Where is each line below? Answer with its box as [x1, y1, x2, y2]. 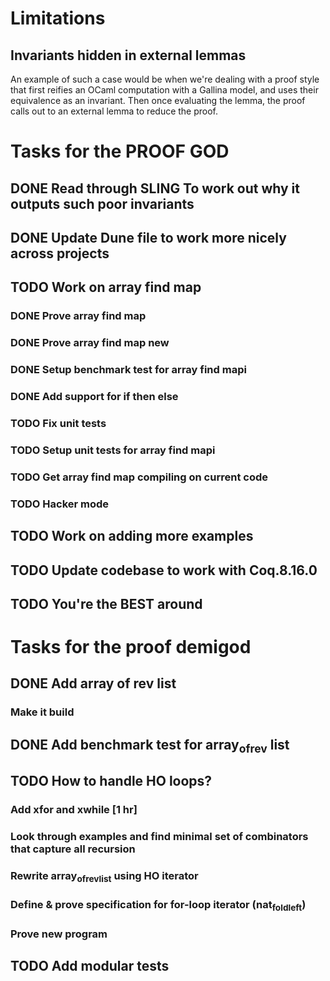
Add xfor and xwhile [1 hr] [10, 803, 138, 817]
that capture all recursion [10, 842, 136, 856]
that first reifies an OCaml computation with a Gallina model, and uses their [10, 84, 319, 96]
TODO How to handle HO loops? [10, 773, 213, 790]
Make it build [10, 705, 75, 719]
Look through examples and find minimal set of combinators [10, 830, 309, 844]
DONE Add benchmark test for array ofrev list [10, 736, 290, 756]
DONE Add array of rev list [10, 675, 177, 692]
